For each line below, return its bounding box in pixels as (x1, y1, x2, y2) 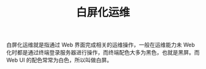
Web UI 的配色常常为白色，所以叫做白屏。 (6, 56, 112, 64)
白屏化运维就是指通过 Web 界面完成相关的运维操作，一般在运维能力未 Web (6, 41, 195, 49)
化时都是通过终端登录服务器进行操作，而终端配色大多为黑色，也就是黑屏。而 (6, 49, 200, 56)
